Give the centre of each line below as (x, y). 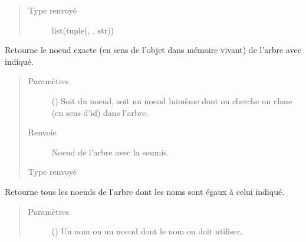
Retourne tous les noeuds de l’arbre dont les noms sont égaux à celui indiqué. (145, 191)
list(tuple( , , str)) (83, 30)
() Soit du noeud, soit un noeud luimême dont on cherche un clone (172, 100)
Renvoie (42, 132)
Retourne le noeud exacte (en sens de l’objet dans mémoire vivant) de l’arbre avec (153, 50)
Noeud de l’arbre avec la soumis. (110, 152)
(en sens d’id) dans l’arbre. (100, 112)
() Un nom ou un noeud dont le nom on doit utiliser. (147, 231)
